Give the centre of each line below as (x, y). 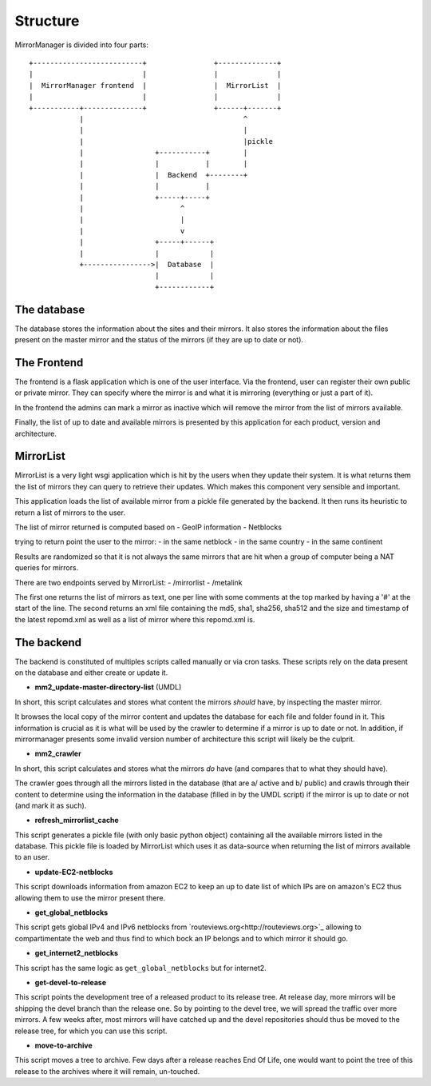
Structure (47, 21)
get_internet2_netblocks (77, 953)
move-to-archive (63, 1045)
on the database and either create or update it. (91, 673)
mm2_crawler (58, 754)
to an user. (32, 857)
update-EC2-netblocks (74, 872)
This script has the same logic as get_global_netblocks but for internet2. (140, 968)
